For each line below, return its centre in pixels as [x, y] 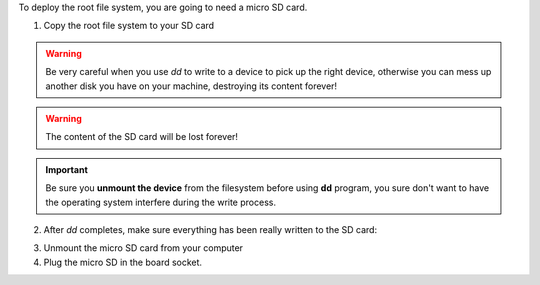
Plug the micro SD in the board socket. [123, 262]
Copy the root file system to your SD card [129, 26]
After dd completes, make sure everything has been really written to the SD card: [210, 229]
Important [67, 169]
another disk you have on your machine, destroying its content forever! [191, 86]
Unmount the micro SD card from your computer [143, 248]
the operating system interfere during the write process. [161, 202]
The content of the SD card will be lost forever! [142, 137]
